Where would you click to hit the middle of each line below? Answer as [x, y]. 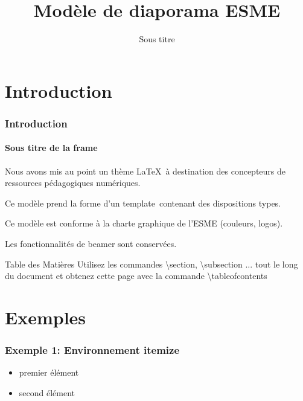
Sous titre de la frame [51, 148]
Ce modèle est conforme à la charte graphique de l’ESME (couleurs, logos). [144, 223]
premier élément [49, 372]
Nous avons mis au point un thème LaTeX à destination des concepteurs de [145, 171]
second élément [47, 392]
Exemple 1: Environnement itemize [92, 350]
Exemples [46, 317]
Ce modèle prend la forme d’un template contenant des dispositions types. [143, 203]
